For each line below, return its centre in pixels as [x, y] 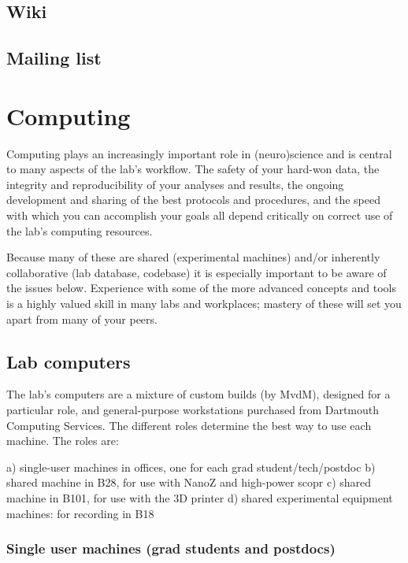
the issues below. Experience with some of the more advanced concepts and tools [201, 288]
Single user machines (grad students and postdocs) [171, 548]
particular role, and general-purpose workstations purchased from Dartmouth [193, 410]
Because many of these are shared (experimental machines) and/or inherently [193, 257]
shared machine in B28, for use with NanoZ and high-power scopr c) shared [189, 482]
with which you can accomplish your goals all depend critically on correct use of [200, 215]
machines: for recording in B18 [80, 513]
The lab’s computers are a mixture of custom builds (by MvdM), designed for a [198, 394]
